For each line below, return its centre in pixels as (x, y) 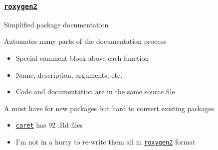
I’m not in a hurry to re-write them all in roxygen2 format (106, 142)
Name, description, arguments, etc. (69, 75)
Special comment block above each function (82, 58)
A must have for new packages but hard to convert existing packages (109, 108)
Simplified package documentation (56, 24)
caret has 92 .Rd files (49, 125)
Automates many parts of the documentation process (85, 41)
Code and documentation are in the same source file (95, 91)
